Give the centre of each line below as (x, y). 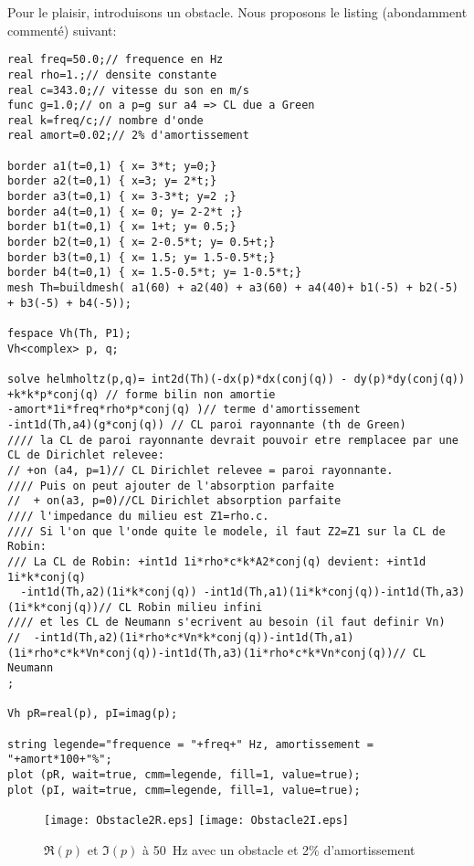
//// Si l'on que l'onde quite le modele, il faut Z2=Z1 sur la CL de (226, 531)
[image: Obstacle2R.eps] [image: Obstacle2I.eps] (196, 821)
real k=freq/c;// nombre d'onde (105, 120)
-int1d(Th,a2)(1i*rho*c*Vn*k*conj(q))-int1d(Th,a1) (194, 638)
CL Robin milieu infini (190, 607)
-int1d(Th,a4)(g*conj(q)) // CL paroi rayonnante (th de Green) (207, 424)
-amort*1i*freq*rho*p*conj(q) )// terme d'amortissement (184, 410)
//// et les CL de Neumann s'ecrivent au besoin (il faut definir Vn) (226, 623)
